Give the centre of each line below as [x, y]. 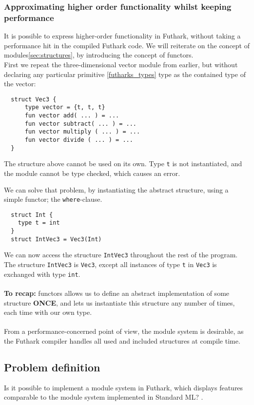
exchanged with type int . [42, 274]
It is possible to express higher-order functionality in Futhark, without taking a [122, 36]
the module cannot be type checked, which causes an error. [92, 173]
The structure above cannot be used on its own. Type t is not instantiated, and [123, 164]
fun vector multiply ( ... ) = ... [82, 132]
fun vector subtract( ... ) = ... [81, 124]
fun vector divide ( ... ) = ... [79, 140]
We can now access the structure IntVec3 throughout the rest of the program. [121, 255]
